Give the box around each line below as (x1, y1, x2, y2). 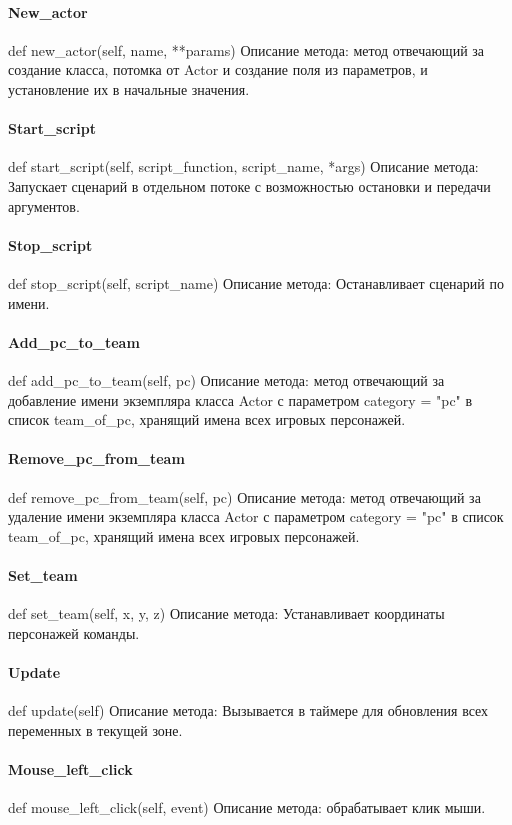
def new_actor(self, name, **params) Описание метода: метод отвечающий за (8, 39, 485, 60)
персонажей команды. (8, 622, 140, 643)
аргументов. (8, 195, 80, 216)
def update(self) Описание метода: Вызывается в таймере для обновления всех (8, 700, 489, 721)
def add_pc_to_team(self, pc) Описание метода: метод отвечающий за (8, 369, 445, 390)
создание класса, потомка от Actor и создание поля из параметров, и (8, 59, 428, 80)
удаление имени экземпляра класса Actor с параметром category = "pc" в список (8, 506, 504, 527)
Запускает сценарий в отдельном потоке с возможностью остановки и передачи (8, 175, 491, 196)
